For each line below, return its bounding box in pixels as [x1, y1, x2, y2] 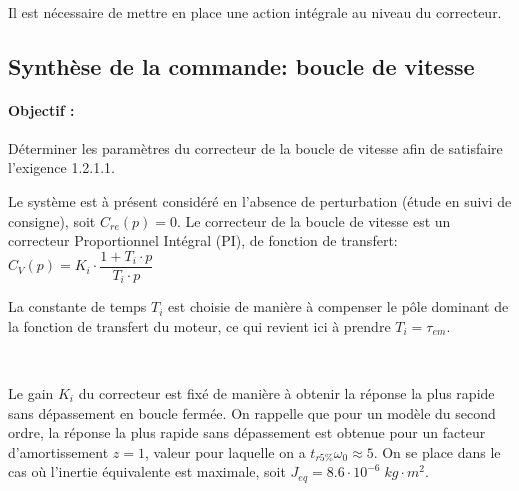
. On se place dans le [373, 441, 501, 462]
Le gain [8, 383, 54, 404]
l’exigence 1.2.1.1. [8, 157, 115, 178]
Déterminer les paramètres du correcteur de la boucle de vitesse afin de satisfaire [8, 137, 503, 158]
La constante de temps [8, 296, 147, 317]
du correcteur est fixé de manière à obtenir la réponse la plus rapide [78, 383, 495, 404]
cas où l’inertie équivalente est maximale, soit [8, 461, 286, 482]
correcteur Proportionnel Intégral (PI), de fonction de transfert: [8, 230, 398, 251]
